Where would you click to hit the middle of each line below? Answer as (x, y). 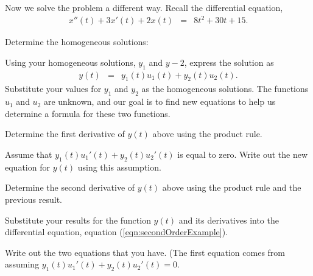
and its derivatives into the (229, 220)
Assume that (29, 154)
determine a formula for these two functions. (88, 113)
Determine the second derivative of (70, 187)
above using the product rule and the (232, 187)
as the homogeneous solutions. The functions (225, 89)
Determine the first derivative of (65, 134)
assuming (22, 264)
